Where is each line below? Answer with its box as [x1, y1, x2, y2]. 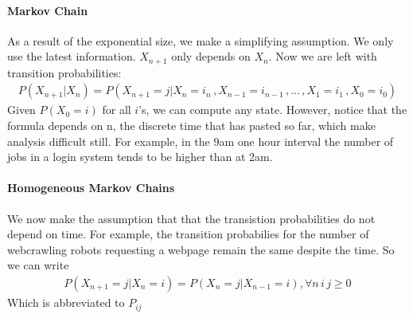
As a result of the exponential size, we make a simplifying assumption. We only [7, 32, 394, 49]
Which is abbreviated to [7, 294, 125, 311]
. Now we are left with [268, 48, 377, 65]
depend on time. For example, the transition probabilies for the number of [7, 226, 369, 242]
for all [102, 101, 131, 118]
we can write [7, 257, 69, 273]
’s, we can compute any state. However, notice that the [138, 101, 407, 118]
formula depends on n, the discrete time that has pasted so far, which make [7, 117, 376, 134]
